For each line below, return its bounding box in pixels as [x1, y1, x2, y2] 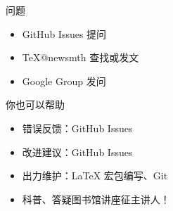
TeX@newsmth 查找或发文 [22, 50, 139, 65]
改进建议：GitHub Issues [22, 144, 133, 159]
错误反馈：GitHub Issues [22, 120, 133, 135]
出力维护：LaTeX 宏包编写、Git [22, 168, 168, 183]
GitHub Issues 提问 [22, 26, 107, 41]
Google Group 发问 [22, 73, 106, 88]
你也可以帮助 [6, 97, 65, 112]
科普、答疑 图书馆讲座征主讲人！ [22, 191, 170, 206]
